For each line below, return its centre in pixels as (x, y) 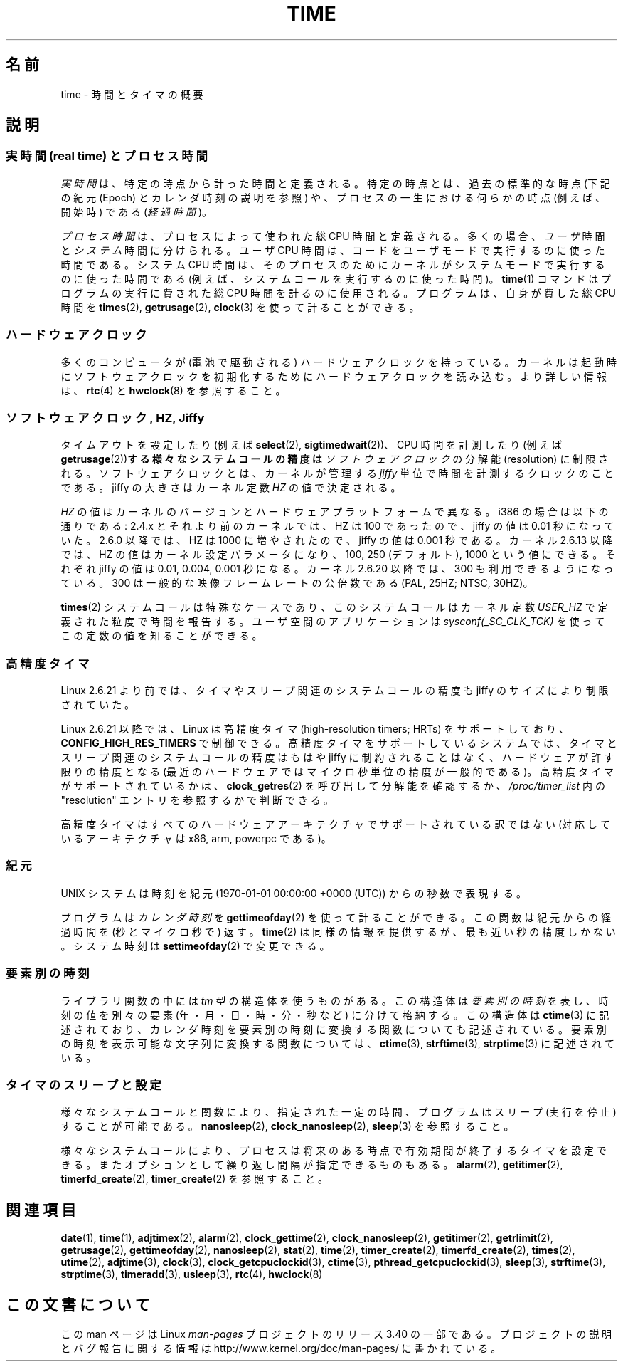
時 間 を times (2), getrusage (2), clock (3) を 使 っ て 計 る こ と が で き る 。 (240, 307)
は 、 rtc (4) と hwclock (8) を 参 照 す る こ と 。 (173, 390)
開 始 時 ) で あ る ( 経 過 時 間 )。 (137, 211)
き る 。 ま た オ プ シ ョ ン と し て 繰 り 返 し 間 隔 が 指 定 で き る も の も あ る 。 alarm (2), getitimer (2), (312, 1165)
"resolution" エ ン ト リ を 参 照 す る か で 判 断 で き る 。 (197, 800)
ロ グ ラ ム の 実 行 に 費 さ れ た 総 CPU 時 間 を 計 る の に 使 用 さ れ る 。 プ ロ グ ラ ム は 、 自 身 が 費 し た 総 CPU (338, 293)
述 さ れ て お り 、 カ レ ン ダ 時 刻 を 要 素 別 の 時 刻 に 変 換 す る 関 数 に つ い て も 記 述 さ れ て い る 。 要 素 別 (334, 1029)
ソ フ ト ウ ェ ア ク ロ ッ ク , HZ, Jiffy (105, 418)
